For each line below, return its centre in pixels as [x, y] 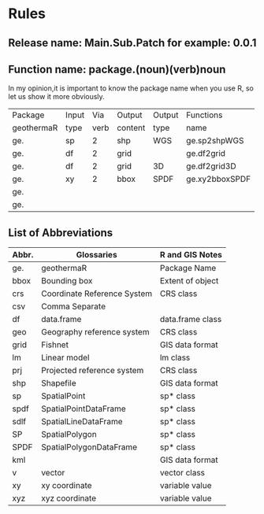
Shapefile [58, 383]
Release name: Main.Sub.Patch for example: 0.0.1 [132, 43]
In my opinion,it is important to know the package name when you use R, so [131, 88]
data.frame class [191, 320]
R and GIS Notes [191, 255]
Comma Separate [73, 306]
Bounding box [67, 281]
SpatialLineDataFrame [82, 422]
